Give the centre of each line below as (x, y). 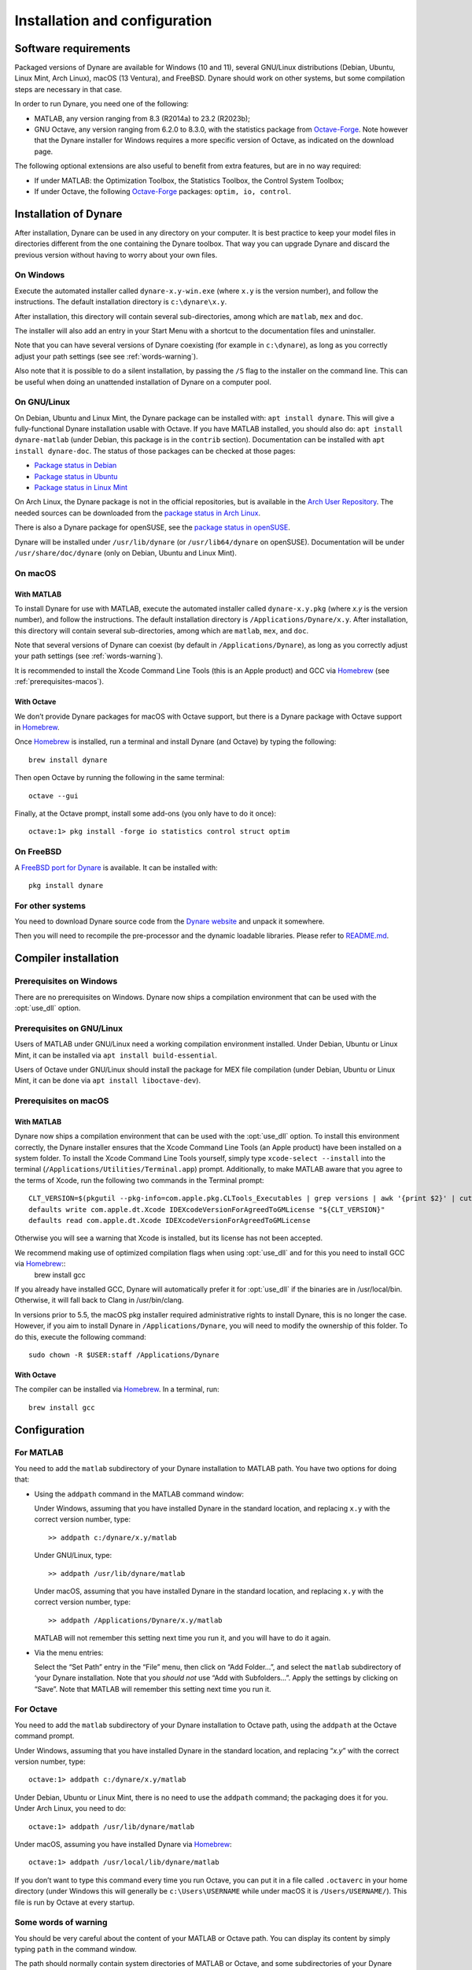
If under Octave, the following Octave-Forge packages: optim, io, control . (162, 191)
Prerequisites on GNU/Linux (69, 1028)
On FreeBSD (38, 852)
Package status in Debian (76, 466)
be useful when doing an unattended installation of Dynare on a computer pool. (143, 381)
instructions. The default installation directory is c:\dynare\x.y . (121, 302)
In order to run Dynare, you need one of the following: (101, 104)
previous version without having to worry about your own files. (116, 255)
